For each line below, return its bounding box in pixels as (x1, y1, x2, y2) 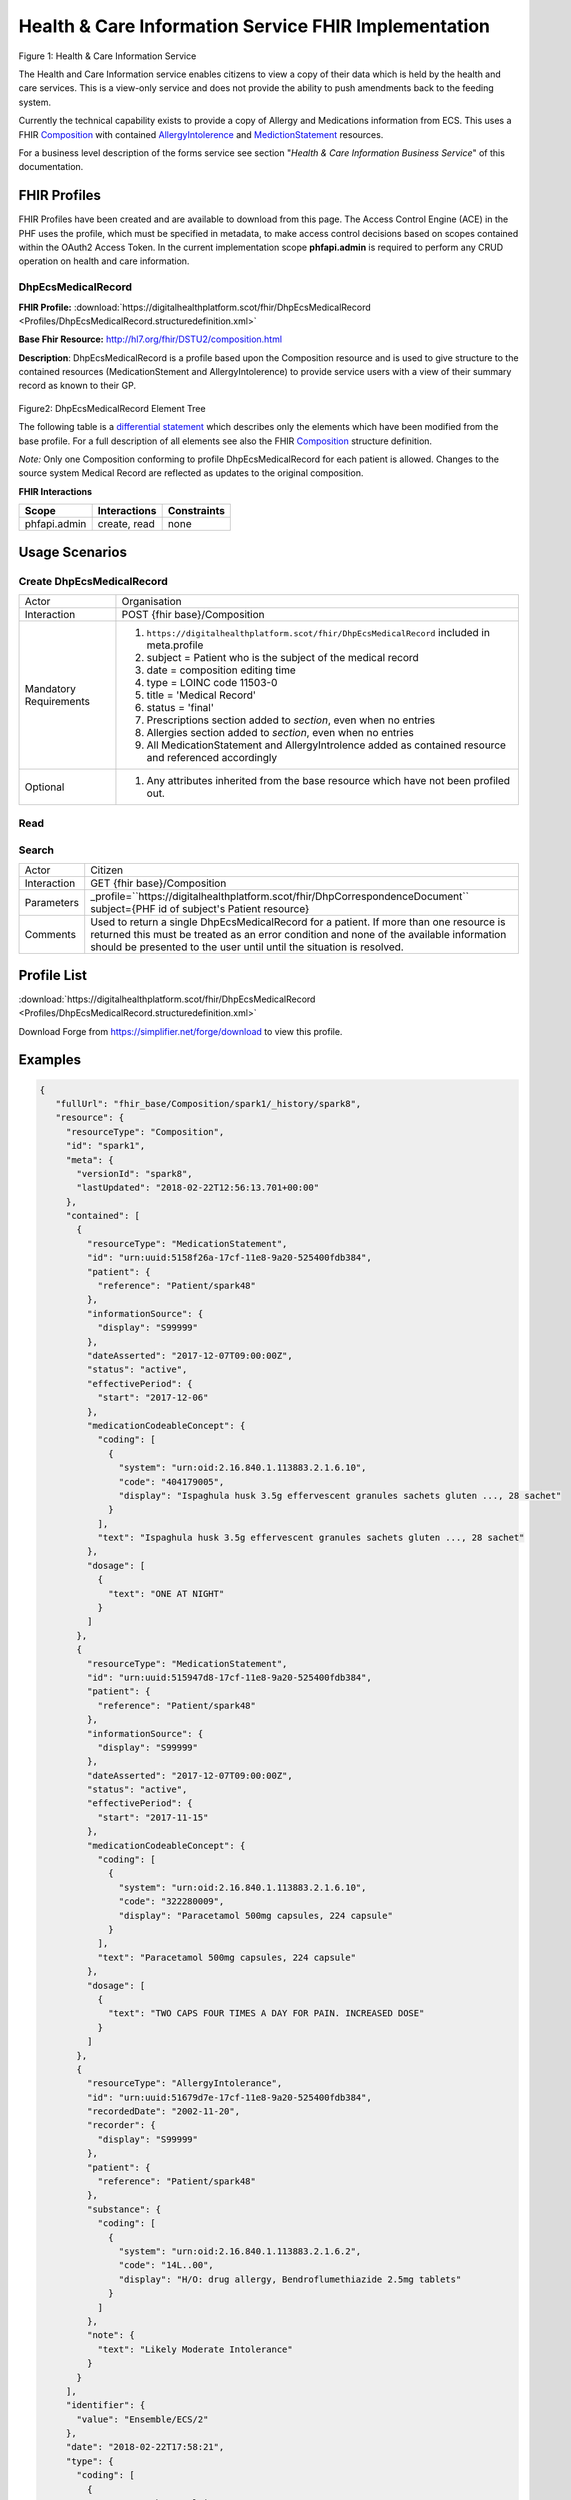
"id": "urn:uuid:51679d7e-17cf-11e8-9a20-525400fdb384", (86, 2091, 372, 2103)
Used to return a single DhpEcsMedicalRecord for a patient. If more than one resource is (90, 915, 506, 929)
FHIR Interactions (18, 485, 93, 497)
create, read (97, 517, 155, 531)
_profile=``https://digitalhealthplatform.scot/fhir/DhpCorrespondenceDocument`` (90, 890, 470, 904)
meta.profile (146, 638, 204, 652)
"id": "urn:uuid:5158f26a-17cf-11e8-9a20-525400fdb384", (86, 1252, 372, 1264)
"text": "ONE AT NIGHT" (108, 1588, 225, 1599)
